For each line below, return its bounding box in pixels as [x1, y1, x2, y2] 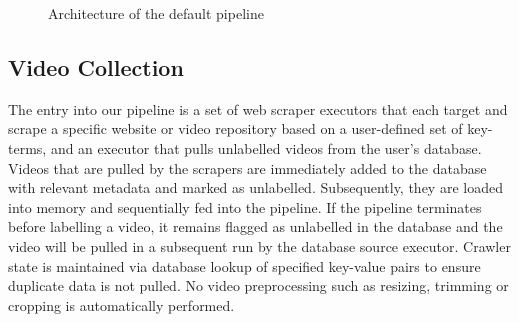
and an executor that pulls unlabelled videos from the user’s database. [50, 137, 482, 158]
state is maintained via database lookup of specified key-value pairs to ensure [8, 255, 481, 276]
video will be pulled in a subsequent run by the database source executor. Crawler [8, 235, 511, 256]
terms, [8, 137, 47, 158]
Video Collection [8, 51, 184, 82]
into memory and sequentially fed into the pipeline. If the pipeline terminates [8, 196, 482, 217]
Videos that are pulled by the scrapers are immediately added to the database [8, 157, 487, 178]
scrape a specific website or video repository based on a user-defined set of [8, 118, 463, 139]
